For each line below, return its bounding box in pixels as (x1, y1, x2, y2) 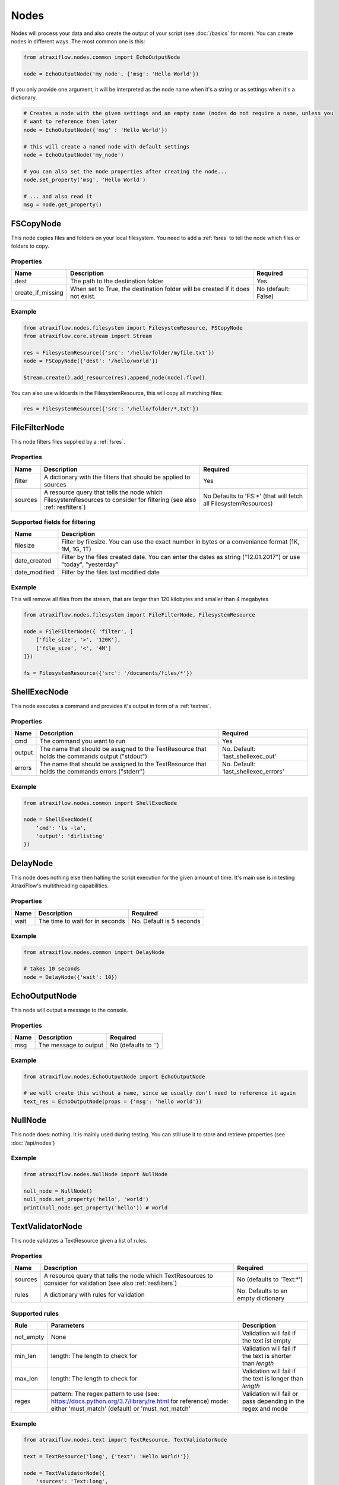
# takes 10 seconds (23, 965, 80, 972)
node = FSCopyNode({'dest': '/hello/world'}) (23, 358, 159, 365)
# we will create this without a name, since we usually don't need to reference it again (23, 1090, 296, 1097)
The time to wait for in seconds (38, 917, 125, 925)
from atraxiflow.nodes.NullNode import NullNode (23, 1171, 168, 1178)
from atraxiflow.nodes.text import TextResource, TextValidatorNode (23, 1436, 227, 1443)
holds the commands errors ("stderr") (39, 767, 145, 776)
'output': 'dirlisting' (36, 833, 105, 840)
